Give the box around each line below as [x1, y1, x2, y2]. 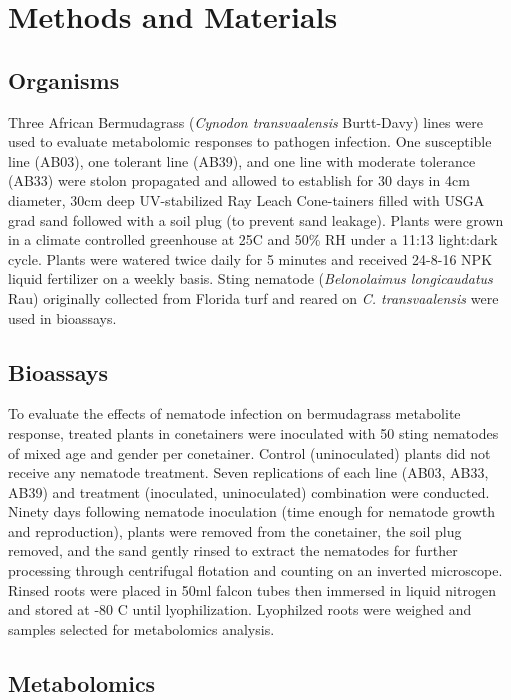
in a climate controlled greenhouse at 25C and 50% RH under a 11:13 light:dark [8, 229, 498, 250]
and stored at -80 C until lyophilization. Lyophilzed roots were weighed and [8, 599, 472, 620]
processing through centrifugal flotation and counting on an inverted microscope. [8, 560, 503, 581]
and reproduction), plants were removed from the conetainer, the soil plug [8, 520, 462, 541]
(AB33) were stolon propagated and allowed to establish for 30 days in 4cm [8, 170, 470, 191]
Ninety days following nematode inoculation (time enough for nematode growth [8, 501, 496, 522]
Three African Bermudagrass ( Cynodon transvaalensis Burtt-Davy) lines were [8, 111, 483, 132]
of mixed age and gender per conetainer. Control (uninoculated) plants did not [8, 442, 491, 463]
